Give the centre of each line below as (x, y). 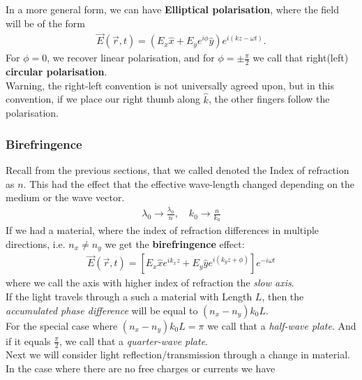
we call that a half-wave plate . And (282, 325)
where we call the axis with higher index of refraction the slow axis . (150, 283)
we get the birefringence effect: (175, 243)
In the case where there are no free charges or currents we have (141, 368)
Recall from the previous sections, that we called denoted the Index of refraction (178, 170)
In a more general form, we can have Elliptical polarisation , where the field (172, 9)
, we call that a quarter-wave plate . (133, 341)
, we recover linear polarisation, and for (131, 58)
